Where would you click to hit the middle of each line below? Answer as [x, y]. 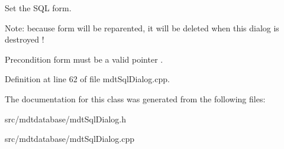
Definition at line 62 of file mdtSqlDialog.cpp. [87, 79]
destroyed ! [25, 39]
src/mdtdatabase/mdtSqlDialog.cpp [70, 139]
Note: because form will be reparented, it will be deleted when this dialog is [142, 27]
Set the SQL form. [38, 8]
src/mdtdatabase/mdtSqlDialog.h [65, 119]
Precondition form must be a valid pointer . [84, 59]
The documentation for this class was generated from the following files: [135, 98]
